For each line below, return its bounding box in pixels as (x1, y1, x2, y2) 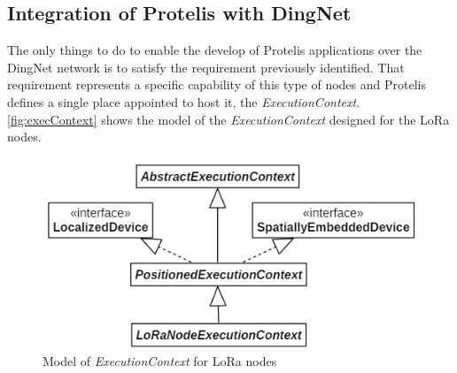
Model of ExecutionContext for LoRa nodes (43, 352, 277, 370)
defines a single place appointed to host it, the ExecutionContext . (7, 92, 360, 110)
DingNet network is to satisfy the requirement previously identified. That (7, 57, 405, 76)
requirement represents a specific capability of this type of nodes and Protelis (7, 75, 426, 94)
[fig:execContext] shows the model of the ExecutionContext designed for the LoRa (7, 110, 450, 128)
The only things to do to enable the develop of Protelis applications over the (7, 41, 422, 59)
